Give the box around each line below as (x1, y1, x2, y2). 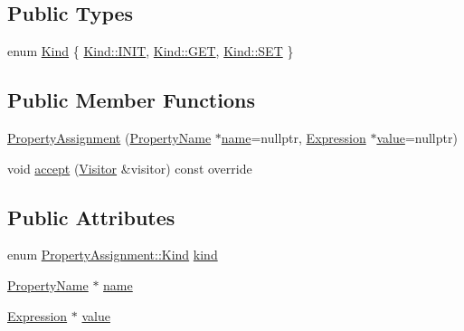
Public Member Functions (7, 86, 255, 114)
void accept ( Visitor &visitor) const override (7, 158, 252, 177)
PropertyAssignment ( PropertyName (7, 128, 212, 147)
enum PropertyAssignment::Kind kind (7, 245, 218, 264)
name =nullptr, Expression (221, 128, 366, 147)
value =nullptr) (376, 128, 458, 147)
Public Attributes (7, 203, 175, 231)
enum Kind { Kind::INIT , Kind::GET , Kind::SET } (7, 42, 294, 61)
